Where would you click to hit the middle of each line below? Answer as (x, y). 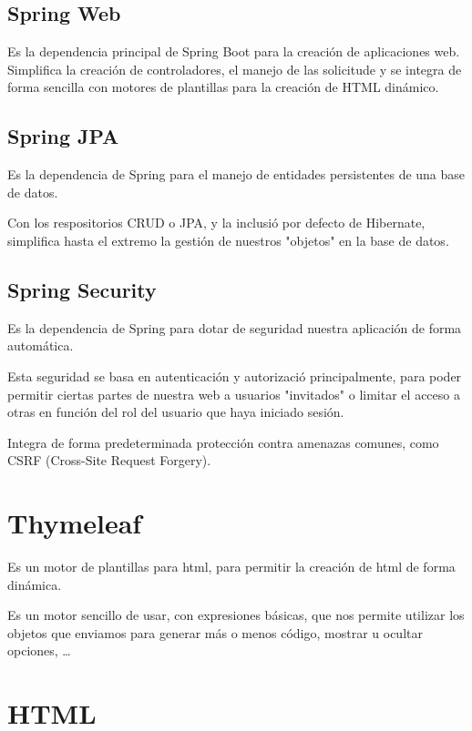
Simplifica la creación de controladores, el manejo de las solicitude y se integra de (235, 69)
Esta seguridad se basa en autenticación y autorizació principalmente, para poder (235, 376)
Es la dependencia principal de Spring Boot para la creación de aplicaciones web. (234, 51)
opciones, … (39, 650)
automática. (41, 345)
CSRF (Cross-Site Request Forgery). (109, 460)
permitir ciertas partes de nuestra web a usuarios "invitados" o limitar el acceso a (234, 394)
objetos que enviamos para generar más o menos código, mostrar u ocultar (215, 632)
